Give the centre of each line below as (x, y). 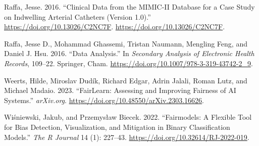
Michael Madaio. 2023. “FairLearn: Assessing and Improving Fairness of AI (120, 90)
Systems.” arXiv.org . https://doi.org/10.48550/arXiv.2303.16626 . (104, 100)
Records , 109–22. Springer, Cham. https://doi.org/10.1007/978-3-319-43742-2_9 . (128, 63)
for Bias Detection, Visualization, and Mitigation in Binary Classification (117, 127)
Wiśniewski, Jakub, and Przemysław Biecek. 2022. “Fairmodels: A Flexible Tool (128, 117)
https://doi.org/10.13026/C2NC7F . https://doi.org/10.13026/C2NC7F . (115, 27)
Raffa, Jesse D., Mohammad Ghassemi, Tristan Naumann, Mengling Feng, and (126, 43)
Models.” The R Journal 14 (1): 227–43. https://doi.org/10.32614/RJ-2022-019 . (127, 137)
